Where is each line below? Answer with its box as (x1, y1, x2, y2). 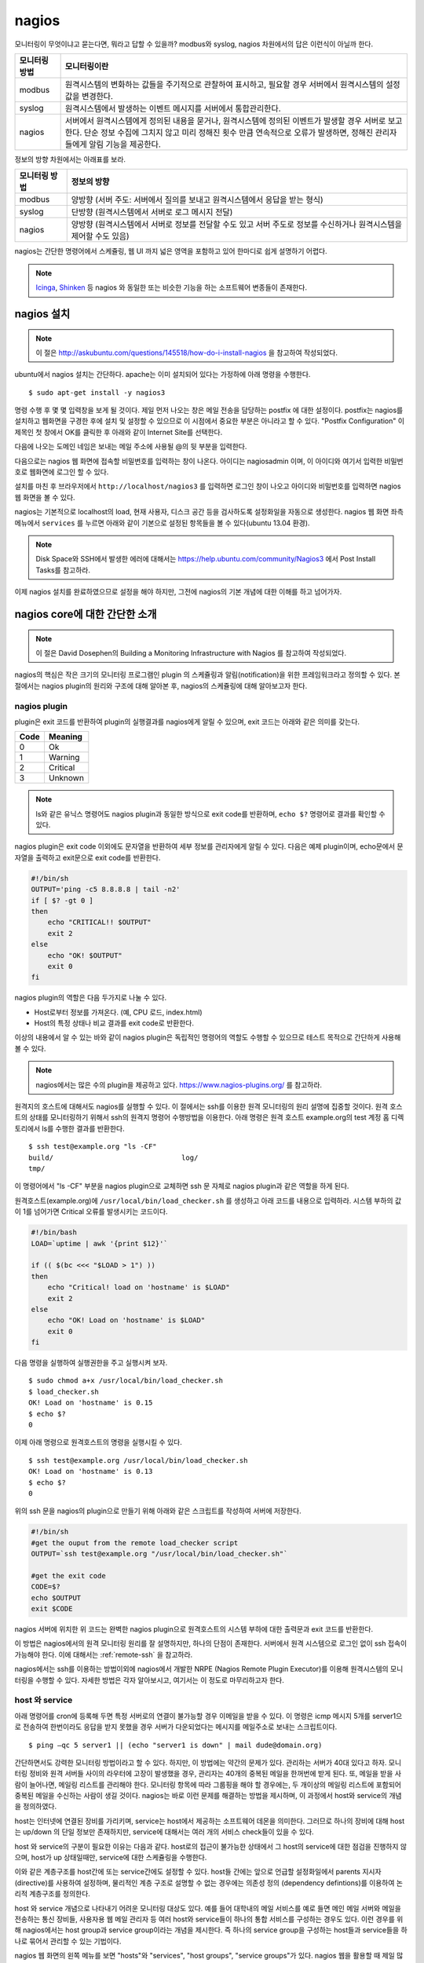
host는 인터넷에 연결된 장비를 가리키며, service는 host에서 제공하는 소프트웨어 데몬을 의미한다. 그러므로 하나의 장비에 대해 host (14, 1816, 404, 1826)
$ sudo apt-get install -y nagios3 (28, 388, 166, 397)
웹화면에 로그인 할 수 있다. (28, 467, 109, 477)
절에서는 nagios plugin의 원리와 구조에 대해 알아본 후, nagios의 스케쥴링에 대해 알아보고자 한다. (14, 681, 308, 690)
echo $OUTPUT (31, 1593, 82, 1602)
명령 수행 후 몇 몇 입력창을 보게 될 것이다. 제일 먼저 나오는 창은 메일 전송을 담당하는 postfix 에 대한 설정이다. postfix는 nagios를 (14, 405, 404, 415)
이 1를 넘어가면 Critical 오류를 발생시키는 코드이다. (14, 1207, 168, 1216)
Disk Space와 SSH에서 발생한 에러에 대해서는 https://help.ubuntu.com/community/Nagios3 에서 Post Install (35, 554, 376, 564)
